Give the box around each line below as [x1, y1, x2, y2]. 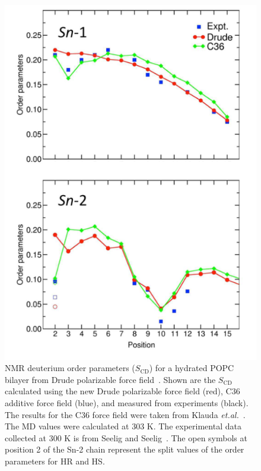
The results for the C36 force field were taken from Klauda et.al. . [5, 408, 246, 420]
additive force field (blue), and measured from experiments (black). [5, 396, 249, 409]
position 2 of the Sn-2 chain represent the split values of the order [5, 443, 244, 456]
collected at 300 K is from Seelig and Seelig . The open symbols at [5, 431, 247, 444]
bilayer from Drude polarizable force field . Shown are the [5, 373, 216, 385]
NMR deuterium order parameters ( [5, 362, 135, 374]
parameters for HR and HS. [5, 454, 105, 467]
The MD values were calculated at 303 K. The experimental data [5, 420, 241, 432]
